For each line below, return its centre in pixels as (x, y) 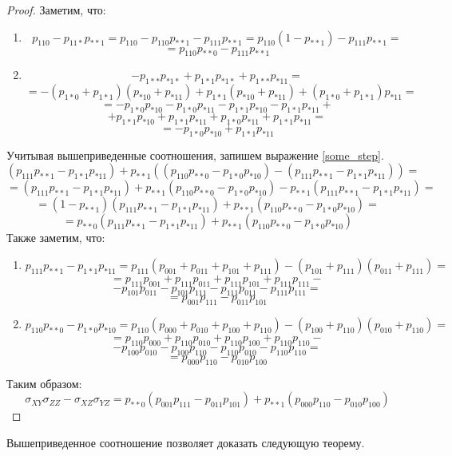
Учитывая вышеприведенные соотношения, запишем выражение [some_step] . (195, 155)
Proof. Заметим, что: (56, 10)
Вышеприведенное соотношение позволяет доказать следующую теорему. (186, 442)
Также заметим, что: (56, 238)
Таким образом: (44, 383)
